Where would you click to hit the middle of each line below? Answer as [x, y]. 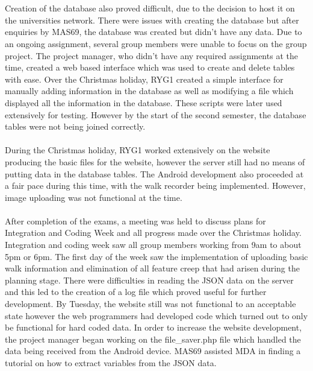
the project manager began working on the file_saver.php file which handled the [153, 339]
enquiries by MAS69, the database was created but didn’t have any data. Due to [153, 32]
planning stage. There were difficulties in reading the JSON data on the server [149, 280]
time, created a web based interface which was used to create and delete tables [150, 67]
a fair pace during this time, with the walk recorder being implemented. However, [155, 185]
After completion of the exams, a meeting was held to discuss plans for [135, 220]
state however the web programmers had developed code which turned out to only [156, 315]
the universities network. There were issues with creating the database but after [152, 20]
